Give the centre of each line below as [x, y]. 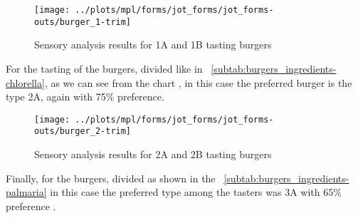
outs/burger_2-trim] [83, 131]
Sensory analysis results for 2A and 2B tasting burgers [153, 154]
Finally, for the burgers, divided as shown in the [111, 178]
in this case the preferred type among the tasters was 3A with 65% [196, 192]
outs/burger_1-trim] [83, 22]
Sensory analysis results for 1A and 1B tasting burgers [153, 45]
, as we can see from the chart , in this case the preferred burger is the [198, 82]
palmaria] [26, 192]
